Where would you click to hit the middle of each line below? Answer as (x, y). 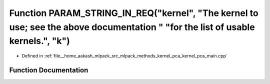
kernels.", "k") (39, 41)
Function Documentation (49, 70)
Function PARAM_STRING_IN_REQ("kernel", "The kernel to (134, 13)
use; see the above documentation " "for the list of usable (132, 27)
